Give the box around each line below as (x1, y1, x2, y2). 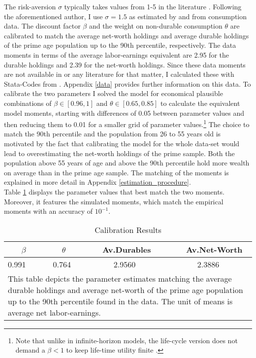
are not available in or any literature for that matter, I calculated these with (4, 69, 234, 79)
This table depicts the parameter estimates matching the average (8, 272, 232, 284)
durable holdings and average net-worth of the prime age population (8, 284, 243, 295)
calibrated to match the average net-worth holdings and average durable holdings (4, 30, 249, 40)
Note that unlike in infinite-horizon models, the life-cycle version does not (15, 335, 238, 345)
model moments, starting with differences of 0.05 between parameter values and (4, 107, 245, 118)
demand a (15, 345, 45, 355)
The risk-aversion (4, 1, 56, 11)
